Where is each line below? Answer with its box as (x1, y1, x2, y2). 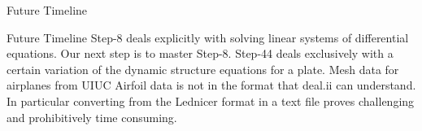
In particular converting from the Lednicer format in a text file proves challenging (7, 92, 415, 109)
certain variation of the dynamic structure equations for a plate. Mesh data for (7, 60, 399, 77)
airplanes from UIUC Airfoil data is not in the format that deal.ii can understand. (7, 76, 416, 94)
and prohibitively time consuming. (7, 108, 177, 125)
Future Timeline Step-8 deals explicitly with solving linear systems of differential (7, 28, 409, 46)
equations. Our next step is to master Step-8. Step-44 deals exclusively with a (7, 45, 394, 62)
